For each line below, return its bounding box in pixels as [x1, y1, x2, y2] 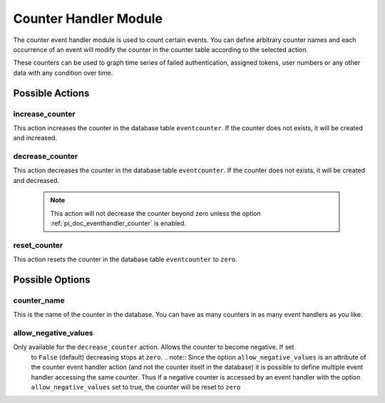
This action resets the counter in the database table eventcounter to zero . [13, 255, 238, 263]
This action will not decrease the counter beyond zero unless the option [50, 209, 262, 217]
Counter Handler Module [13, 11, 163, 26]
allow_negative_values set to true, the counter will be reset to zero [31, 382, 241, 391]
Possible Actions [13, 87, 90, 99]
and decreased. [13, 176, 60, 184]
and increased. [13, 134, 57, 142]
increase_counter [13, 109, 76, 119]
